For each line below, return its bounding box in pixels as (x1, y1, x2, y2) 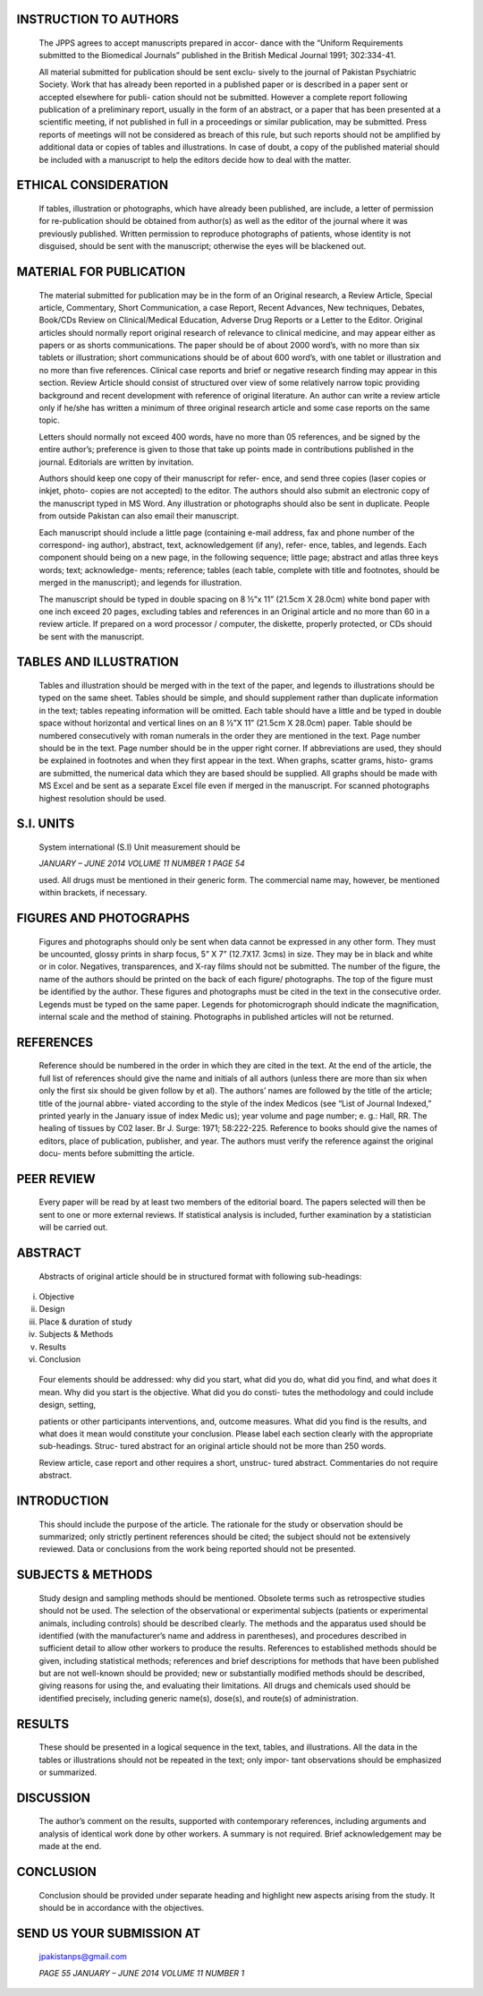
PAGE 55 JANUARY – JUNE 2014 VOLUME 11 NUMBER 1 (38, 1967, 245, 1978)
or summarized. (38, 1767, 97, 1778)
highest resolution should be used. (38, 792, 167, 803)
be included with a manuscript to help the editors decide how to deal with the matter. (38, 154, 352, 165)
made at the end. (38, 1841, 102, 1852)
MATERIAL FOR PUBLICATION (16, 264, 186, 279)
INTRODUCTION (16, 1493, 109, 1508)
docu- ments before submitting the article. (38, 1148, 195, 1159)
